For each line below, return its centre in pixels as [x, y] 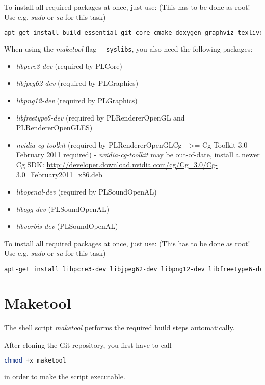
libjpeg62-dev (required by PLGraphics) [77, 83]
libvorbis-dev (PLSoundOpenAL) [67, 226]
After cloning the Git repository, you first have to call [88, 344]
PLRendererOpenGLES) [54, 127]
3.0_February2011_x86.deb [59, 174]
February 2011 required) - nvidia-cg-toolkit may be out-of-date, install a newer [138, 154]
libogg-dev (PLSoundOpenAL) [63, 209]
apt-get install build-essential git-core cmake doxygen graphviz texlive [134, 33]
